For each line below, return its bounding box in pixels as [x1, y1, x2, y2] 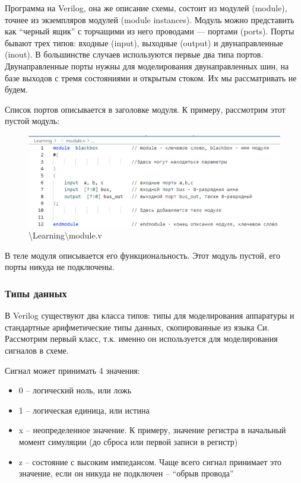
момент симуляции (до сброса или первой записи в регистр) [18, 435, 238, 447]
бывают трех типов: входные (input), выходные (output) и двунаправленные [5, 36, 283, 49]
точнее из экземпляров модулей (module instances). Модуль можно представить [5, 13, 294, 26]
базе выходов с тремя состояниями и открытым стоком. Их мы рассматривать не [5, 71, 297, 84]
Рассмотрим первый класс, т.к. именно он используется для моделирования [5, 332, 278, 345]
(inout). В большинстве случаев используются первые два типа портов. [5, 48, 264, 61]
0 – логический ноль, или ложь [18, 384, 132, 396]
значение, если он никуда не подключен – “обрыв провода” [18, 467, 234, 479]
